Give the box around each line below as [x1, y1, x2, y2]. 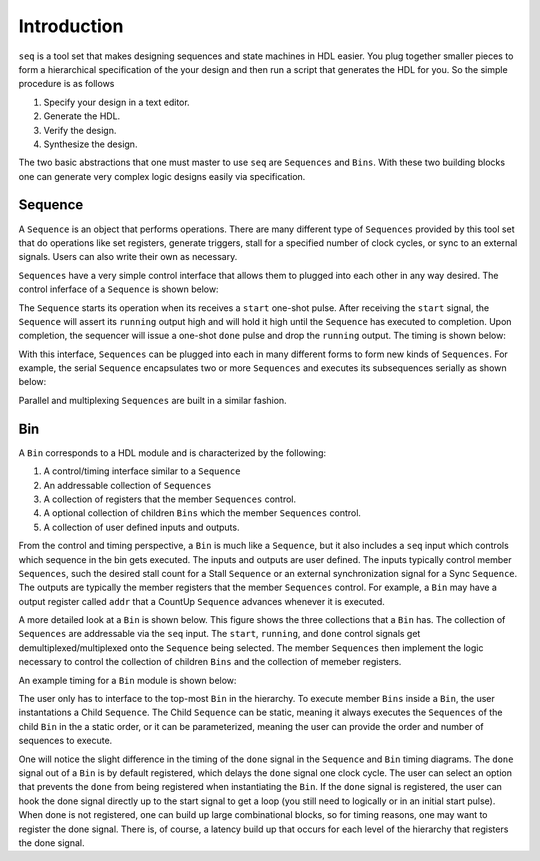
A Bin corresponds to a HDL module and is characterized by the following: [18, 446, 327, 459]
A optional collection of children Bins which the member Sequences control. [43, 507, 362, 519]
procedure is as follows [18, 78, 115, 90]
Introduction [18, 15, 124, 37]
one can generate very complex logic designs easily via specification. [18, 170, 306, 182]
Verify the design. [43, 124, 117, 136]
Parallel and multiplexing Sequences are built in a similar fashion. [18, 394, 287, 406]
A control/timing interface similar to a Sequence [43, 465, 241, 477]
